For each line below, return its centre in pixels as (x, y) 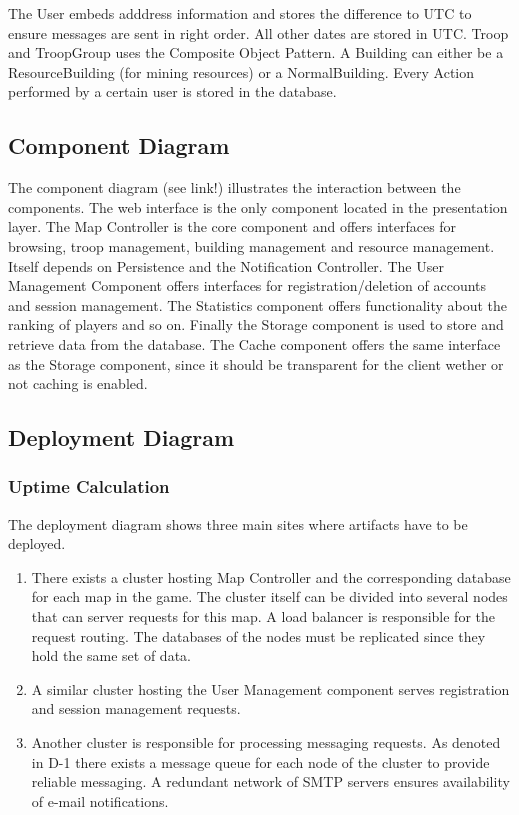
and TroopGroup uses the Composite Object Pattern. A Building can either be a (256, 52)
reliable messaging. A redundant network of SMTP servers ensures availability (270, 781)
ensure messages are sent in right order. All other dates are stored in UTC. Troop (258, 32)
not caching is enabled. (78, 383)
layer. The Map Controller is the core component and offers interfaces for (232, 226)
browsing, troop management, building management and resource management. (251, 245)
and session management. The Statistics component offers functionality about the (258, 304)
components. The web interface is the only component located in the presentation (258, 206)
